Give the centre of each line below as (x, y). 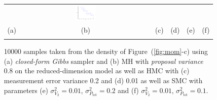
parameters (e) (26, 90)
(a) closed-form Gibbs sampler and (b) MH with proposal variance (104, 61)
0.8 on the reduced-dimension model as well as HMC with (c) (97, 71)
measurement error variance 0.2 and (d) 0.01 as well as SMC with (103, 80)
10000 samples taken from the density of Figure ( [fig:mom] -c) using (106, 51)
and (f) (128, 90)
